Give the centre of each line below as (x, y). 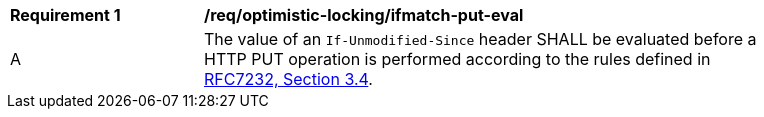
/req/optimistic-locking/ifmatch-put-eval (364, 15)
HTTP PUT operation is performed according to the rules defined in (457, 59)
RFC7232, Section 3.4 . (288, 79)
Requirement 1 (65, 15)
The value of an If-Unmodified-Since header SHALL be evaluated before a (480, 39)
